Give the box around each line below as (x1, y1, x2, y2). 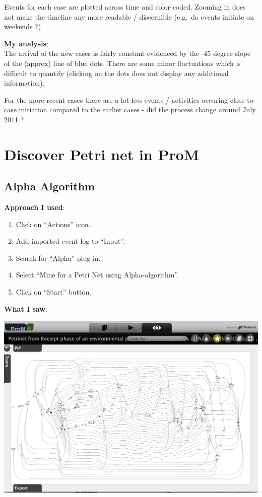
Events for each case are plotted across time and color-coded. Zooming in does (4, 2, 246, 12)
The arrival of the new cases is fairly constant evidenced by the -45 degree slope (4, 48, 251, 58)
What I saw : (4, 303, 47, 314)
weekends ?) (4, 21, 41, 32)
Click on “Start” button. (16, 287, 92, 297)
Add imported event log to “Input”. (16, 236, 125, 246)
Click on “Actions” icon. (16, 219, 91, 229)
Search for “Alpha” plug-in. (16, 252, 101, 263)
